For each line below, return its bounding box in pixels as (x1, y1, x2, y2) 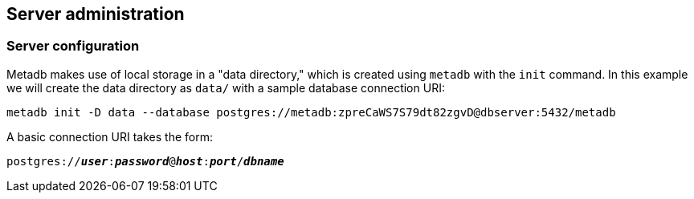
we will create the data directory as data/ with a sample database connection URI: (6, 80, 445, 95)
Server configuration (6, 38, 140, 55)
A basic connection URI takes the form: (6, 129, 213, 144)
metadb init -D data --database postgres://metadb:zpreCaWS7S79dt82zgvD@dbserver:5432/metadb (6, 105, 616, 119)
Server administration (6, 4, 185, 24)
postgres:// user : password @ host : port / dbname (6, 154, 284, 168)
